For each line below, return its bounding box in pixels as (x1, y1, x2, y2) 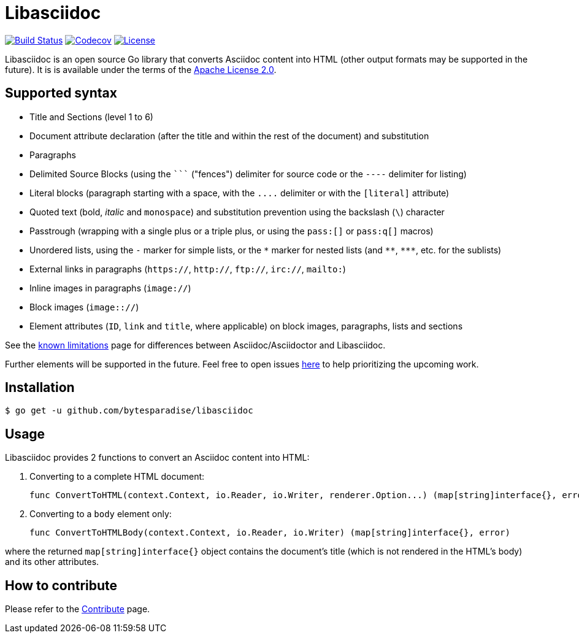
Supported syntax (5, 85, 117, 101)
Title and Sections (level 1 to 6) (29, 111, 153, 122)
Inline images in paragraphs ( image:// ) (29, 282, 191, 293)
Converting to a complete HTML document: (29, 471, 205, 482)
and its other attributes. (5, 556, 99, 567)
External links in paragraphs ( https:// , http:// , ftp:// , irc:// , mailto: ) (29, 263, 346, 274)
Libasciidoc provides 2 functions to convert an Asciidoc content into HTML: (5, 452, 310, 463)
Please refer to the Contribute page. (5, 604, 150, 615)
